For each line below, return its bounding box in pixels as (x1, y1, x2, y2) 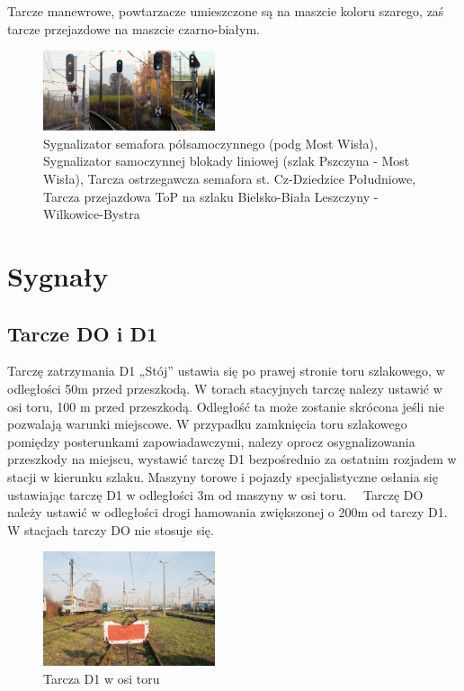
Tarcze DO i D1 (7, 319, 158, 347)
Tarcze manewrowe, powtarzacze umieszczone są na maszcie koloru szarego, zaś (7, 2, 444, 20)
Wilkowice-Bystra (43, 205, 140, 223)
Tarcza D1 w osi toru (43, 668, 160, 687)
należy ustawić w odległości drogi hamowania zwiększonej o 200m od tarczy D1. (7, 503, 448, 522)
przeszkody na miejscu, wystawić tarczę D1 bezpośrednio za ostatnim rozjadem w (7, 450, 457, 468)
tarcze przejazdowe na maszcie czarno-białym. (7, 19, 260, 38)
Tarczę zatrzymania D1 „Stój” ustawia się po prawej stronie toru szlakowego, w (7, 361, 445, 380)
